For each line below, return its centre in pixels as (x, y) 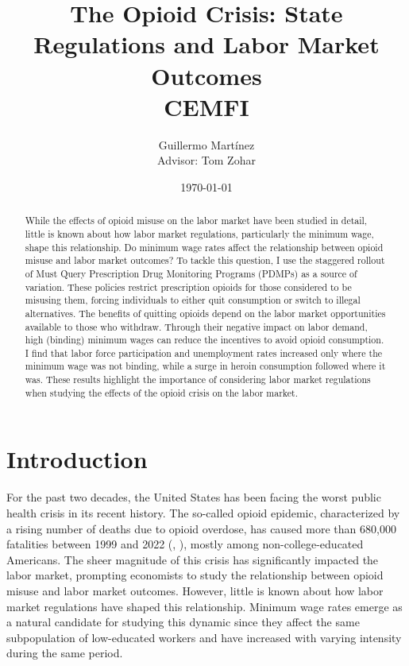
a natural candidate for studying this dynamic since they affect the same (183, 622)
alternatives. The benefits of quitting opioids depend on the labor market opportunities (205, 313)
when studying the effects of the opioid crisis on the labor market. (161, 392)
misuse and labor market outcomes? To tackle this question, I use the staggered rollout (205, 260)
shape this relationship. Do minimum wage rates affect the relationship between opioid (204, 247)
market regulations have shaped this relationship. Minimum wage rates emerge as (204, 606)
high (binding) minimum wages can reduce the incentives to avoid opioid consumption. (204, 340)
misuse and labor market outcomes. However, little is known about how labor (195, 590)
